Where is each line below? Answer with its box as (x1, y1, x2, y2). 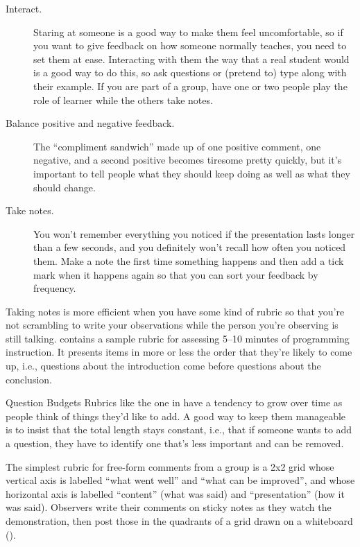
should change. (33, 180, 96, 194)
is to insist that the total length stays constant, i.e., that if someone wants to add (6, 422, 352, 437)
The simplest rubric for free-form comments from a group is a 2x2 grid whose (6, 459, 334, 474)
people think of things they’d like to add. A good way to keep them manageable (6, 408, 346, 423)
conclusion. (6, 372, 52, 386)
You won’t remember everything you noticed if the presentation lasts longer (33, 226, 355, 241)
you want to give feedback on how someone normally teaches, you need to (33, 38, 347, 53)
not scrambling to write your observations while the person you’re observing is (6, 318, 338, 332)
